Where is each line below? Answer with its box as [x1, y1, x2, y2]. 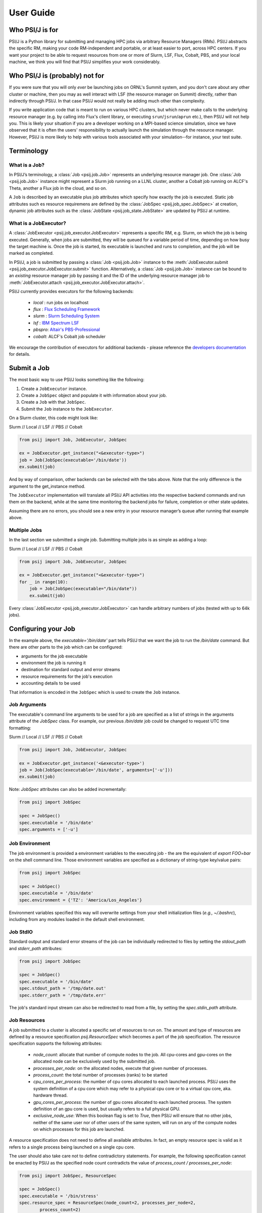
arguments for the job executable [21, 653, 88, 659]
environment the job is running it [21, 660, 86, 666]
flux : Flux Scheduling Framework [33, 306, 100, 312]
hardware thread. [33, 1092, 68, 1098]
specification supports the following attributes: [9, 1041, 102, 1047]
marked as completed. [9, 250, 54, 256]
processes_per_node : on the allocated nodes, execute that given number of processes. [33, 1065, 208, 1071]
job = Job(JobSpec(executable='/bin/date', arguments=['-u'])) [19, 767, 173, 773]
